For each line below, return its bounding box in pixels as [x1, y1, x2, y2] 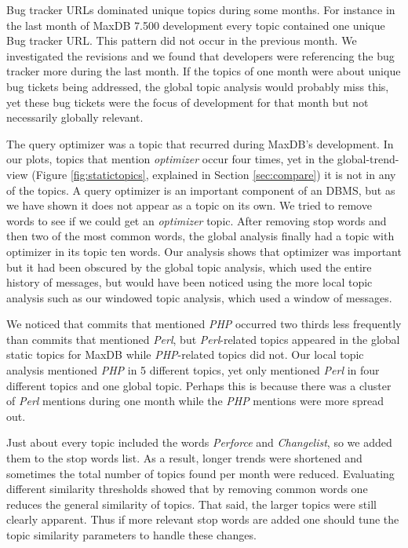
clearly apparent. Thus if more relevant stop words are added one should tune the [6, 511, 399, 528]
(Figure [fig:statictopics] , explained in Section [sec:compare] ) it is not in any [31, 166, 396, 182]
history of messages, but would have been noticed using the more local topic [6, 274, 373, 290]
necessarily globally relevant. [6, 109, 144, 126]
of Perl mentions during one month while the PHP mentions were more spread [6, 393, 384, 409]
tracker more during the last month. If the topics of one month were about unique [6, 63, 401, 79]
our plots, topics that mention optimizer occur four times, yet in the [6, 151, 334, 167]
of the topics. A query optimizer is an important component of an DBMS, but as [6, 181, 395, 198]
